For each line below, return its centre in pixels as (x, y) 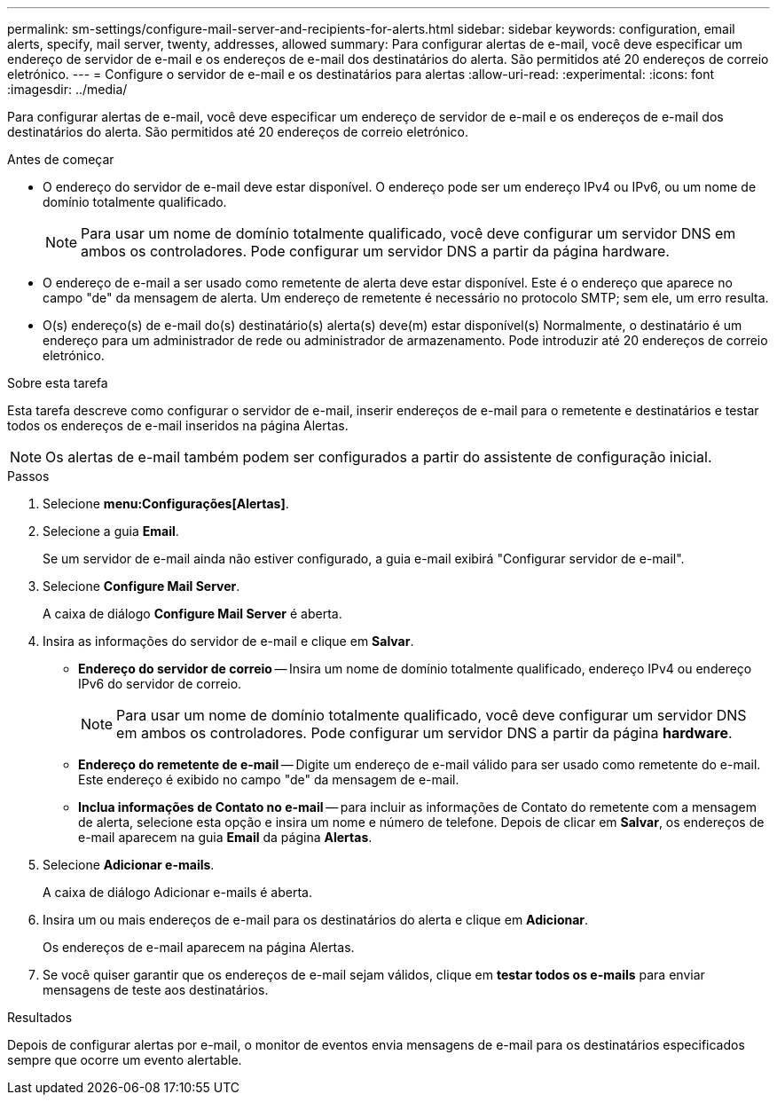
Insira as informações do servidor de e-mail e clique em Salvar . (228, 641)
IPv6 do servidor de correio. (160, 684)
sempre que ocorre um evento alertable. (125, 1060)
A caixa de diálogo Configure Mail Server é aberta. (192, 614)
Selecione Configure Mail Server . (141, 586)
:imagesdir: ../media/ (67, 89)
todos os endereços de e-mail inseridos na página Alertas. (178, 425)
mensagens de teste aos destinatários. (156, 990)
